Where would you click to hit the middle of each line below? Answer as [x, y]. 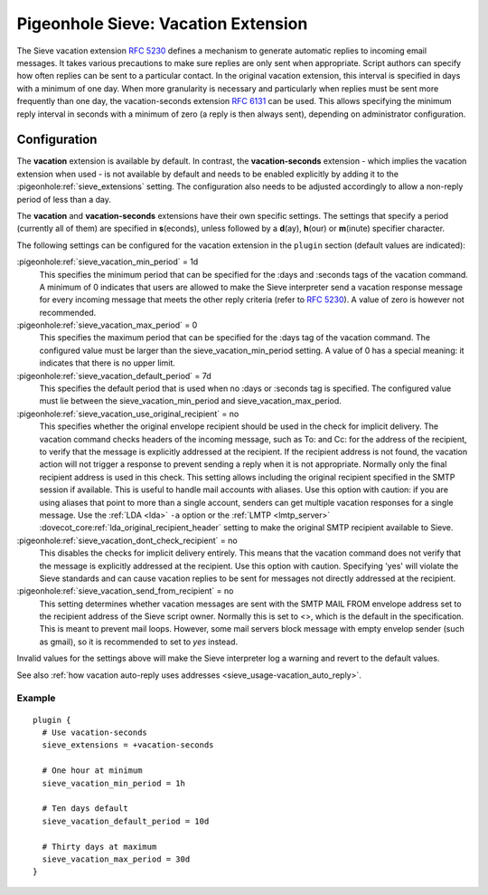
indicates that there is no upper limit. [108, 363]
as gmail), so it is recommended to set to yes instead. [139, 642]
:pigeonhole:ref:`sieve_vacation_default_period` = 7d [114, 376]
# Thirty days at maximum [99, 847]
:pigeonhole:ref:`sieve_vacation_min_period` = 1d [108, 262]
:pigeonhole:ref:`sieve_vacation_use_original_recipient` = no [128, 414]
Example [36, 699]
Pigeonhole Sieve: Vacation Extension [162, 24]
